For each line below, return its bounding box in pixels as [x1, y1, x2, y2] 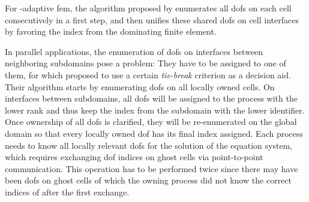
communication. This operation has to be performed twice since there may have [5, 162, 298, 175]
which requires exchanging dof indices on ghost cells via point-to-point [5, 151, 263, 163]
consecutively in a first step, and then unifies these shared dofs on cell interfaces [5, 13, 299, 26]
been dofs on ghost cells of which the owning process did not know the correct [5, 174, 292, 186]
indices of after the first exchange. [5, 185, 130, 198]
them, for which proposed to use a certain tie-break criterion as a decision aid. [5, 68, 291, 81]
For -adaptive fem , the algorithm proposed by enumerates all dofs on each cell [5, 2, 292, 14]
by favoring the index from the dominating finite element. [5, 25, 217, 38]
